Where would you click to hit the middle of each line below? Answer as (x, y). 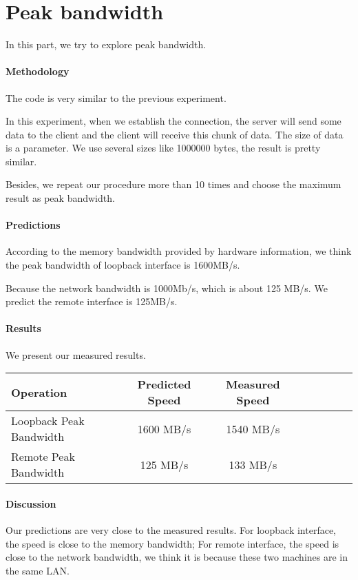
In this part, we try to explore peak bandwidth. (106, 44)
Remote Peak (43, 457)
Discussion (31, 503)
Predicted (164, 384)
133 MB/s (253, 464)
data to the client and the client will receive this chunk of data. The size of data (175, 134)
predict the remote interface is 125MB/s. (92, 301)
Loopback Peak (48, 421)
